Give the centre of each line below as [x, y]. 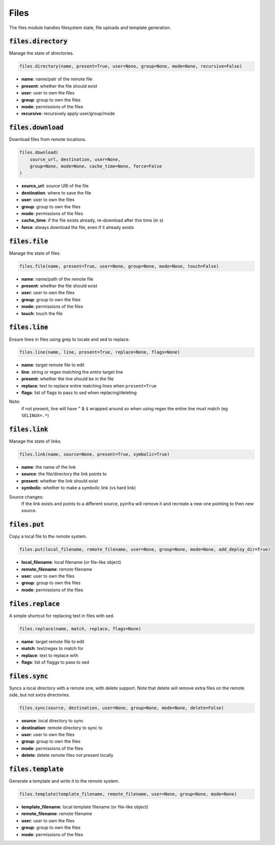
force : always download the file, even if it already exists [78, 227]
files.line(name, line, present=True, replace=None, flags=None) [100, 352]
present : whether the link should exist [60, 481]
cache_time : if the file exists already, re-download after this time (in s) [93, 220]
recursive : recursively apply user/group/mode [68, 114]
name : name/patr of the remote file [57, 79]
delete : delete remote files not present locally [68, 755]
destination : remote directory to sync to [62, 728]
